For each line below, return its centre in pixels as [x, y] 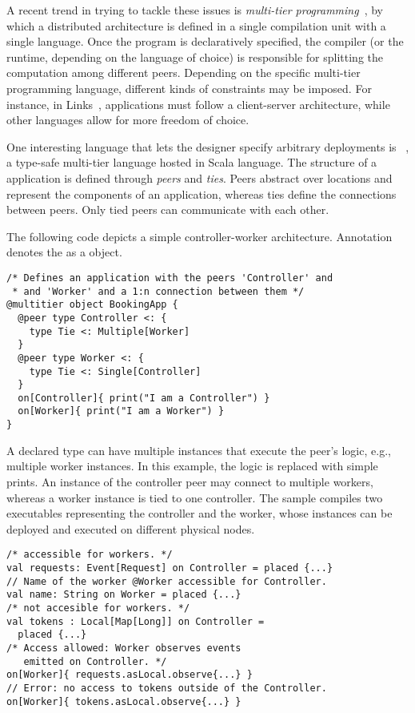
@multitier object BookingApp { [92, 305]
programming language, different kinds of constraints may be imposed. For [189, 88]
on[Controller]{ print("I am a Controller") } [144, 398]
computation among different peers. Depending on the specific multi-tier [184, 73]
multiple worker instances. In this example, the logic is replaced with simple [192, 466]
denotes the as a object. [64, 252]
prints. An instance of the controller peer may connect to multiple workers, [190, 481]
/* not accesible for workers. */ [98, 608]
